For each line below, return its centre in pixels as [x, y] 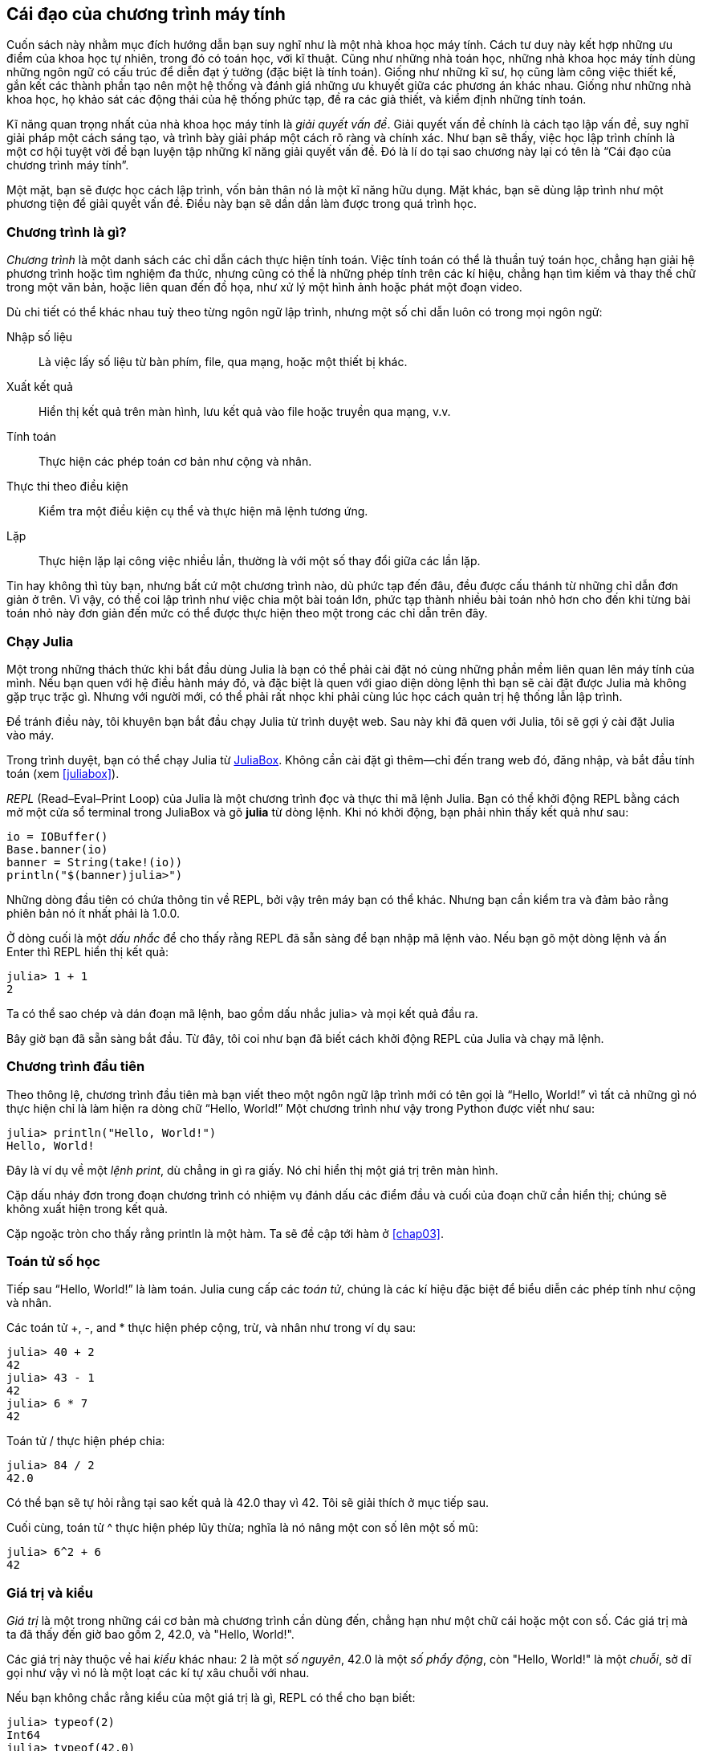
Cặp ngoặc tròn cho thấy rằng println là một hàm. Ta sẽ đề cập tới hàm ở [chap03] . [225, 1233]
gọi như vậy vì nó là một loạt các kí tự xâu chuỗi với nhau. [158, 1673]
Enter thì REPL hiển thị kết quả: [87, 951]
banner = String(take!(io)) [95, 862]
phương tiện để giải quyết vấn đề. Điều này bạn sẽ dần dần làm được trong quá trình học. [242, 204]
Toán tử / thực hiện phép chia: [86, 1441]
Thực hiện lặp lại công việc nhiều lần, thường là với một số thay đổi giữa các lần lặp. [260, 561]
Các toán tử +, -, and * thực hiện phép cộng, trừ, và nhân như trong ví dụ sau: [211, 1328]
